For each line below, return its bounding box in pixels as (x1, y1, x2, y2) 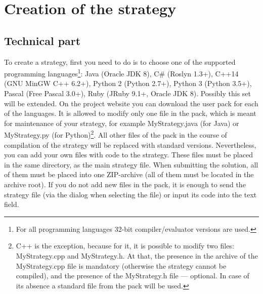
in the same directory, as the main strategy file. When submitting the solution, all (4, 159, 258, 170)
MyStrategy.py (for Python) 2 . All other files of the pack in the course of (4, 128, 227, 140)
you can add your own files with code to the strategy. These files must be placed (4, 149, 253, 160)
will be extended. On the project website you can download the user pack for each (4, 98, 258, 108)
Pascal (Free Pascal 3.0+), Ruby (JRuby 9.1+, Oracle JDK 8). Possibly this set (4, 88, 251, 99)
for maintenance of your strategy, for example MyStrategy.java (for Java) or (4, 117, 239, 128)
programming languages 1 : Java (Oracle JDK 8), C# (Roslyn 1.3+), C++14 (4, 67, 239, 78)
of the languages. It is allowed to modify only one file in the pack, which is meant (4, 108, 256, 118)
